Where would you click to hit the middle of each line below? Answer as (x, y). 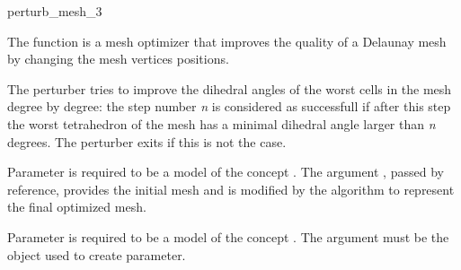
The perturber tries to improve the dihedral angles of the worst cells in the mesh (230, 88)
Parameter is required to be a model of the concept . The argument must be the (228, 236)
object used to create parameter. (97, 254)
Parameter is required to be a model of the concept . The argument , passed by (226, 172)
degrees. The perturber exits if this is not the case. (147, 141)
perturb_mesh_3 (55, 11)
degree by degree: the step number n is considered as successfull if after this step (229, 106)
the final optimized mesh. (77, 207)
